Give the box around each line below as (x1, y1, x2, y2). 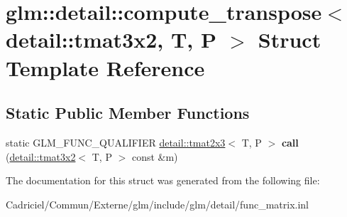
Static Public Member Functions (6, 102, 250, 124)
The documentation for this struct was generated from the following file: (6, 173, 320, 188)
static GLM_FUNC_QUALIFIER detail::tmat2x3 (6, 134, 226, 149)
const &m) (131, 149, 178, 164)
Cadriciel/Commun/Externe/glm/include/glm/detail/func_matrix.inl (6, 196, 309, 211)
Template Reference (6, 53, 205, 82)
